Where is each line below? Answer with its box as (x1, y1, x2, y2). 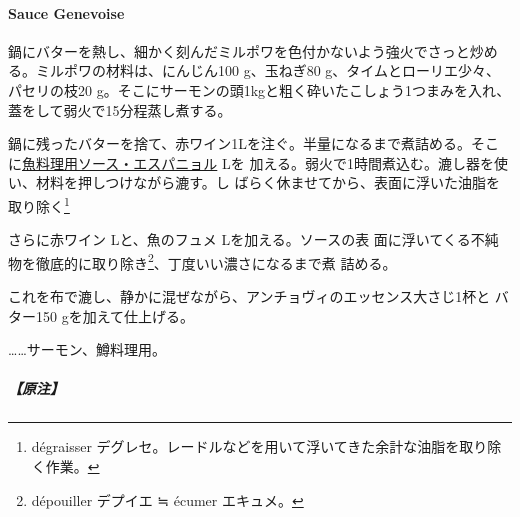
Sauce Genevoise (8, 2, 125, 23)
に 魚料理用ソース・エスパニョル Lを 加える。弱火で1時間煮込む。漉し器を (8, 152, 494, 173)
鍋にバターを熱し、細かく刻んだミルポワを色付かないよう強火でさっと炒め (8, 40, 498, 61)
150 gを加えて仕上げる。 (35, 305, 194, 326)
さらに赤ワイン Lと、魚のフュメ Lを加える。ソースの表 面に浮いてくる (8, 229, 471, 250)
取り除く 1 (8, 192, 70, 216)
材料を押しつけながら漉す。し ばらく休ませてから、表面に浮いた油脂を (35, 172, 500, 193)
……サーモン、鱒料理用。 (8, 339, 166, 360)
